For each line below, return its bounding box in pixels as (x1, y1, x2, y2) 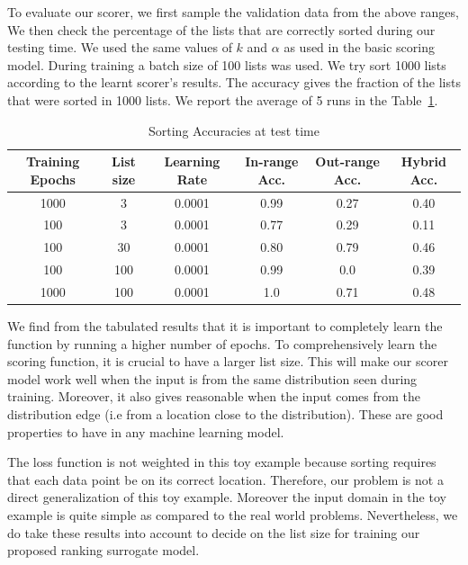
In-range (245, 152, 299, 171)
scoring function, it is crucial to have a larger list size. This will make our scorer (7, 352, 448, 371)
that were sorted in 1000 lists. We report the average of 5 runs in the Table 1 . (7, 90, 438, 109)
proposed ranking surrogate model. (7, 541, 200, 560)
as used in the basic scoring (283, 38, 435, 57)
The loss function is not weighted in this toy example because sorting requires (7, 453, 436, 471)
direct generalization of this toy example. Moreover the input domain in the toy (7, 488, 446, 507)
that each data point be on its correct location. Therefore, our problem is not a (7, 470, 444, 489)
